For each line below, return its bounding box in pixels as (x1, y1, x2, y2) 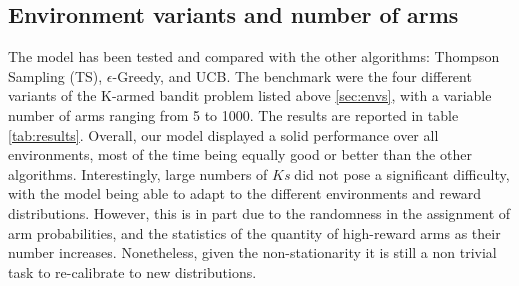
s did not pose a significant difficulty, (283, 163, 510, 184)
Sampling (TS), (8, 65, 103, 86)
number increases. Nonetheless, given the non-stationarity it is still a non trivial (8, 242, 497, 263)
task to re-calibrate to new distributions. (8, 261, 257, 282)
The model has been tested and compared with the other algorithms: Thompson (8, 46, 500, 67)
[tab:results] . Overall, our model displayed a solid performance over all (8, 124, 439, 145)
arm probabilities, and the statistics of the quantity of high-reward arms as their (8, 222, 501, 243)
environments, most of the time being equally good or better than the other (8, 144, 472, 165)
